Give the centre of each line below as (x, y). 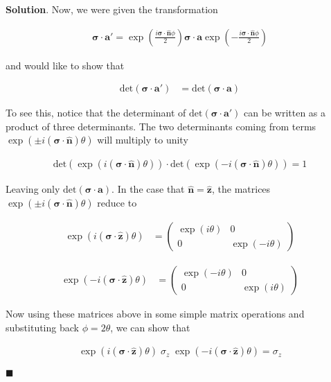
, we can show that (150, 327)
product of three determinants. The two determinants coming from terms (161, 126)
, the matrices (241, 189)
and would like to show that (65, 65)
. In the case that (148, 189)
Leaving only (33, 189)
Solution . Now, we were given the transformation (112, 9)
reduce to (117, 203)
